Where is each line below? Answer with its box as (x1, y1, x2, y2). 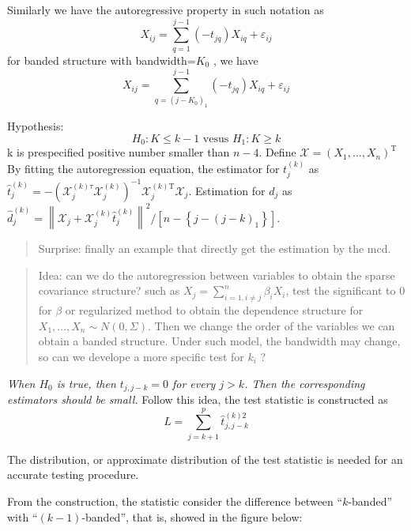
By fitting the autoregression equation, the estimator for (7, 160, 280, 176)
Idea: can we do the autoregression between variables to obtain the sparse (38, 266, 395, 283)
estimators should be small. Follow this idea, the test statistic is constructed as (7, 391, 388, 408)
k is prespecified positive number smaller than (7, 144, 230, 160)
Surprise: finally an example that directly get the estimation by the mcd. (38, 240, 391, 257)
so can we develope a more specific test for (38, 348, 244, 365)
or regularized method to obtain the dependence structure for (65, 302, 364, 318)
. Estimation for (188, 182, 266, 198)
